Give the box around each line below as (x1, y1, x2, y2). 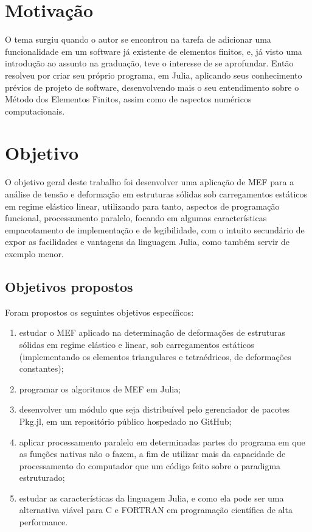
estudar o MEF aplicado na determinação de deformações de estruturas (19, 326, 286, 339)
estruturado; (19, 471, 65, 484)
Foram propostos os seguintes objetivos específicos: (5, 305, 194, 318)
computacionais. (5, 104, 65, 117)
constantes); (19, 362, 64, 375)
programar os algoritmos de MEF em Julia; (19, 382, 181, 395)
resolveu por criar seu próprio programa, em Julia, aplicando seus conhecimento (5, 68, 302, 81)
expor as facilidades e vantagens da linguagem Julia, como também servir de (5, 235, 290, 248)
